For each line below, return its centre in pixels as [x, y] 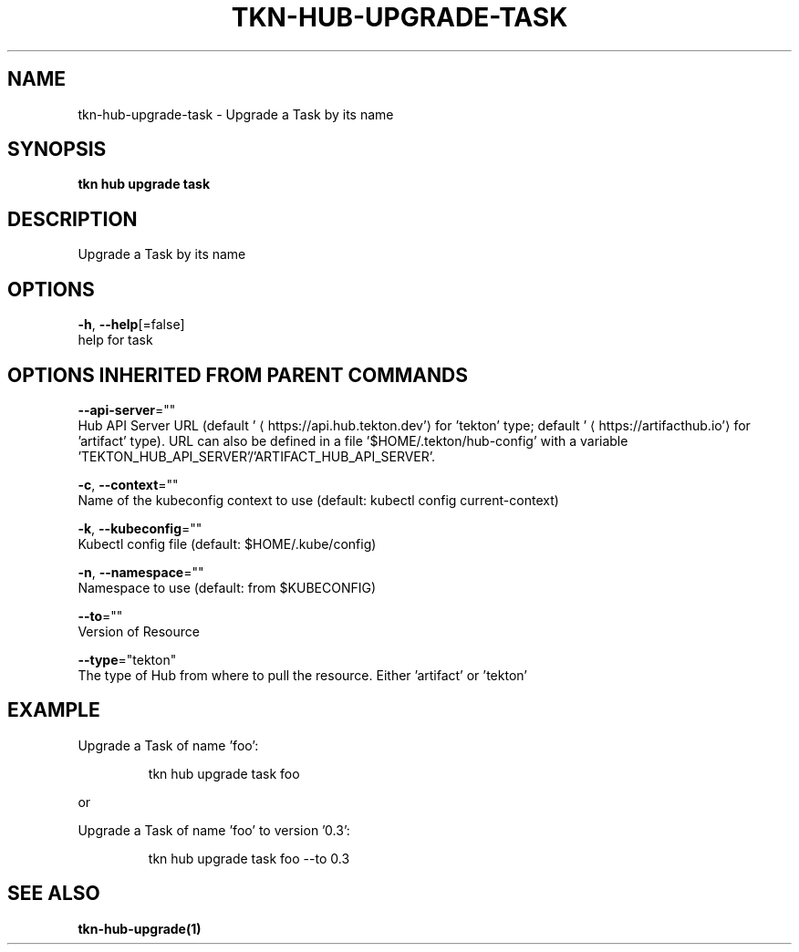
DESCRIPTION [73, 219]
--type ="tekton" [127, 659]
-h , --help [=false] [131, 325]
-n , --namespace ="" [141, 572]
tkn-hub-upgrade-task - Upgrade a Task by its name [236, 114]
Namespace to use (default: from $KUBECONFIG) [227, 587]
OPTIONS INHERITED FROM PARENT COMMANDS [238, 375]
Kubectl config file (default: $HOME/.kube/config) [227, 543]
